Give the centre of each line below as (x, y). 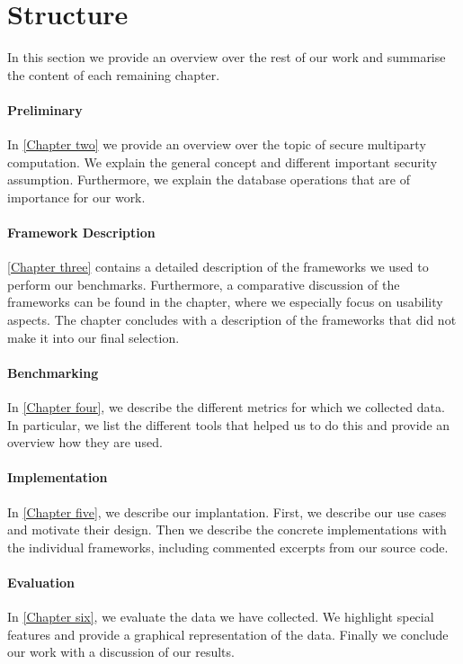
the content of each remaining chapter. (114, 74)
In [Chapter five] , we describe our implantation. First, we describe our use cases (227, 511)
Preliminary (45, 109)
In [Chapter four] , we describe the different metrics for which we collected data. (226, 407)
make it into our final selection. (93, 337)
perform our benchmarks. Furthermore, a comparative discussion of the (204, 284)
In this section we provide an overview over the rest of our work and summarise (227, 57)
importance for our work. (76, 197)
